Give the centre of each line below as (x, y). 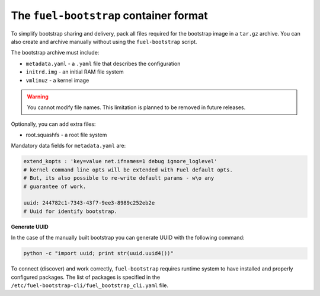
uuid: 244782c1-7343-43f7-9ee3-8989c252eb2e (89, 203)
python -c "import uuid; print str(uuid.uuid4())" (99, 253)
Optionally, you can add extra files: (53, 124)
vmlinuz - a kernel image (57, 80)
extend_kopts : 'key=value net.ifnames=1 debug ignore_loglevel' (120, 161)
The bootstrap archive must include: (55, 53)
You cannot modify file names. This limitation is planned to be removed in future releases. (136, 107)
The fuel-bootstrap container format (109, 15)
